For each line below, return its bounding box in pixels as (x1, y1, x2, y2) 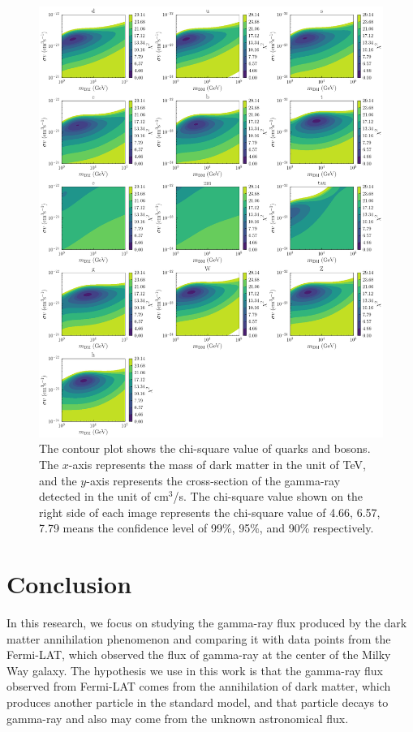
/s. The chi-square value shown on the (173, 488, 364, 505)
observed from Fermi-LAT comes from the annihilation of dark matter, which (6, 678, 391, 695)
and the (39, 471, 77, 489)
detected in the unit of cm (39, 488, 169, 505)
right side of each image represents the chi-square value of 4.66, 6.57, (39, 503, 381, 520)
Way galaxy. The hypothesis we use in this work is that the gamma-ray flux (6, 661, 384, 678)
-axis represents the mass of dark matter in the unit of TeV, (68, 455, 366, 472)
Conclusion (6, 567, 132, 601)
